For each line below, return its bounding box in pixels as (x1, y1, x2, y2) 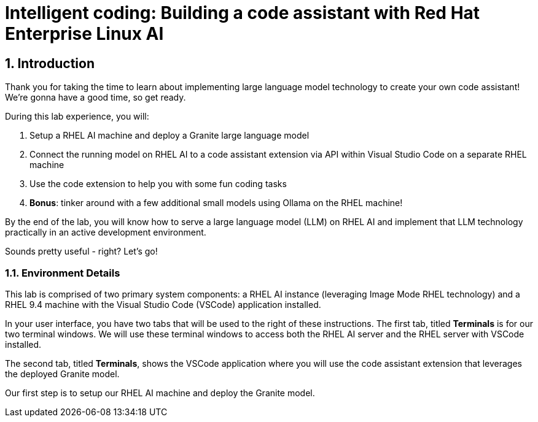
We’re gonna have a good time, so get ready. (5, 92, 186, 103)
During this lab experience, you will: (5, 111, 149, 122)
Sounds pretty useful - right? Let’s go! (5, 246, 158, 257)
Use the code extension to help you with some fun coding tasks (29, 178, 287, 190)
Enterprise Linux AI (5, 23, 164, 44)
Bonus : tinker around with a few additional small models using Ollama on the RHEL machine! (29, 198, 403, 209)
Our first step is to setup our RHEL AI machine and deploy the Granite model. (5, 387, 315, 398)
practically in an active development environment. (5, 227, 206, 238)
